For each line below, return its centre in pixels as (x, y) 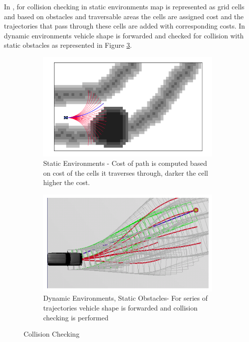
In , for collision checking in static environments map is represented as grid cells (124, 6)
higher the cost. (67, 182)
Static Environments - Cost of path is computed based (125, 163)
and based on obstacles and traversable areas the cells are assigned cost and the (124, 16)
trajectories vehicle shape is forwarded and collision (121, 307)
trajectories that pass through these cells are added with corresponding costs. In (124, 26)
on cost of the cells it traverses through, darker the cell (126, 172)
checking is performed (76, 317)
